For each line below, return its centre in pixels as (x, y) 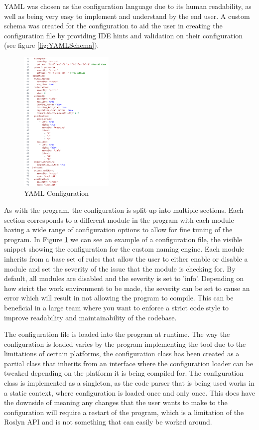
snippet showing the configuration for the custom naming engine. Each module (124, 249)
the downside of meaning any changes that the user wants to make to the (116, 402)
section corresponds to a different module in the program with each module (119, 219)
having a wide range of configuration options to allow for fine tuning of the (118, 229)
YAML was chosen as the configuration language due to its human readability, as (128, 6)
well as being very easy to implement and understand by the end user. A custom (127, 16)
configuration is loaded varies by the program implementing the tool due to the (125, 344)
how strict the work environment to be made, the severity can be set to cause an (127, 288)
